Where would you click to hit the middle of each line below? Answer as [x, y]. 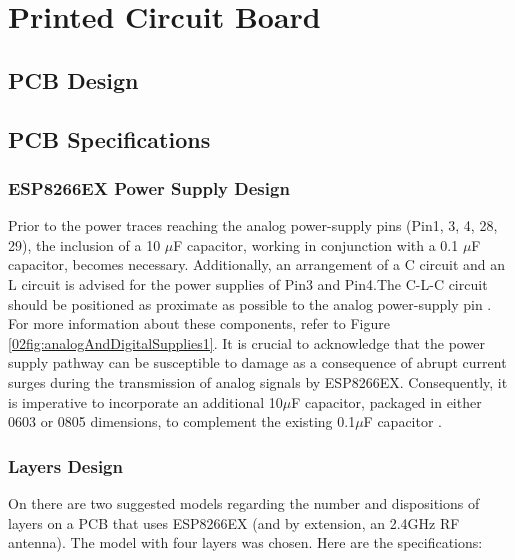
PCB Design [73, 79]
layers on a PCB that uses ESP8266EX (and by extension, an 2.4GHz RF [234, 522]
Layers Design [65, 465]
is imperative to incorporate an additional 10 [145, 401]
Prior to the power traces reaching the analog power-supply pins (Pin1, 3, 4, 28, [253, 225]
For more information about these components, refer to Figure [199, 323]
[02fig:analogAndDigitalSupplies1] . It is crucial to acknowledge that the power [246, 342]
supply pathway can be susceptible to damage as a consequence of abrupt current [257, 362]
